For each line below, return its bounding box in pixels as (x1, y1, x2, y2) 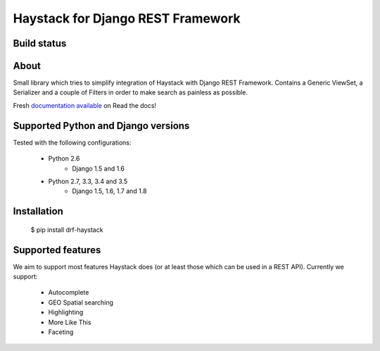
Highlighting (48, 308, 84, 316)
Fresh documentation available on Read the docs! (13, 101, 157, 109)
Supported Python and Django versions (13, 120, 190, 132)
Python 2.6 (48, 154, 80, 163)
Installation (13, 205, 63, 218)
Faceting (48, 328, 74, 336)
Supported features (13, 244, 101, 256)
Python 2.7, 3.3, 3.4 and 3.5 (48, 177, 128, 185)
